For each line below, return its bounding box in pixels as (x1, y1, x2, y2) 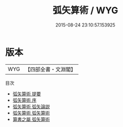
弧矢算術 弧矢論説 (12, 103, 50, 110)
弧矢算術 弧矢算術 (12, 110, 50, 116)
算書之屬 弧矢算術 (12, 116, 50, 122)
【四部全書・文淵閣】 (25, 66, 76, 73)
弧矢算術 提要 (12, 90, 41, 97)
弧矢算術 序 (12, 97, 37, 103)
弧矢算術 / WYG (52, 5, 118, 16)
